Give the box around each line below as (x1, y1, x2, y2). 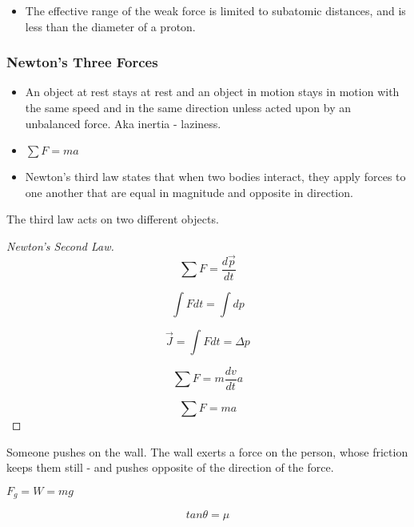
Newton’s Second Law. (6, 237, 114, 254)
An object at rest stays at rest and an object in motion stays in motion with (25, 83, 400, 100)
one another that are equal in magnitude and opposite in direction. (25, 183, 353, 200)
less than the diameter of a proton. (25, 18, 196, 34)
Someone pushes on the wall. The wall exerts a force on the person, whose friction (6, 443, 408, 460)
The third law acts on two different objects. (6, 211, 219, 227)
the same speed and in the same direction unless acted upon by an (25, 99, 351, 115)
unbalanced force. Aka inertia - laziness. (25, 115, 221, 131)
